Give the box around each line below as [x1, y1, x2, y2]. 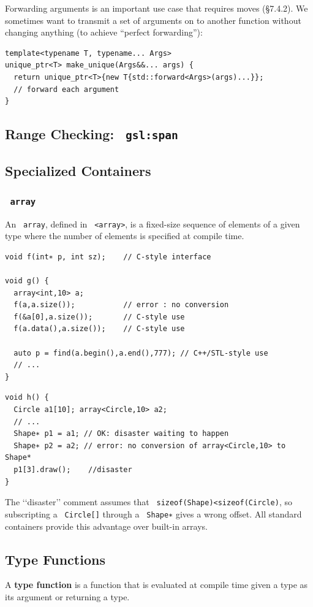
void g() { [5, 277, 49, 286]
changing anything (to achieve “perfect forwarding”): [5, 26, 203, 39]
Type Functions [5, 549, 105, 568]
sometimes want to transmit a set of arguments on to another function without [5, 13, 301, 26]
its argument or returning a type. [5, 590, 130, 603]
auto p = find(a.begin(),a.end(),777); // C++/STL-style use [13, 348, 268, 357]
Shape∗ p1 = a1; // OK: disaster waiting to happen [13, 429, 229, 438]
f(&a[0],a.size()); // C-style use [13, 312, 185, 321]
